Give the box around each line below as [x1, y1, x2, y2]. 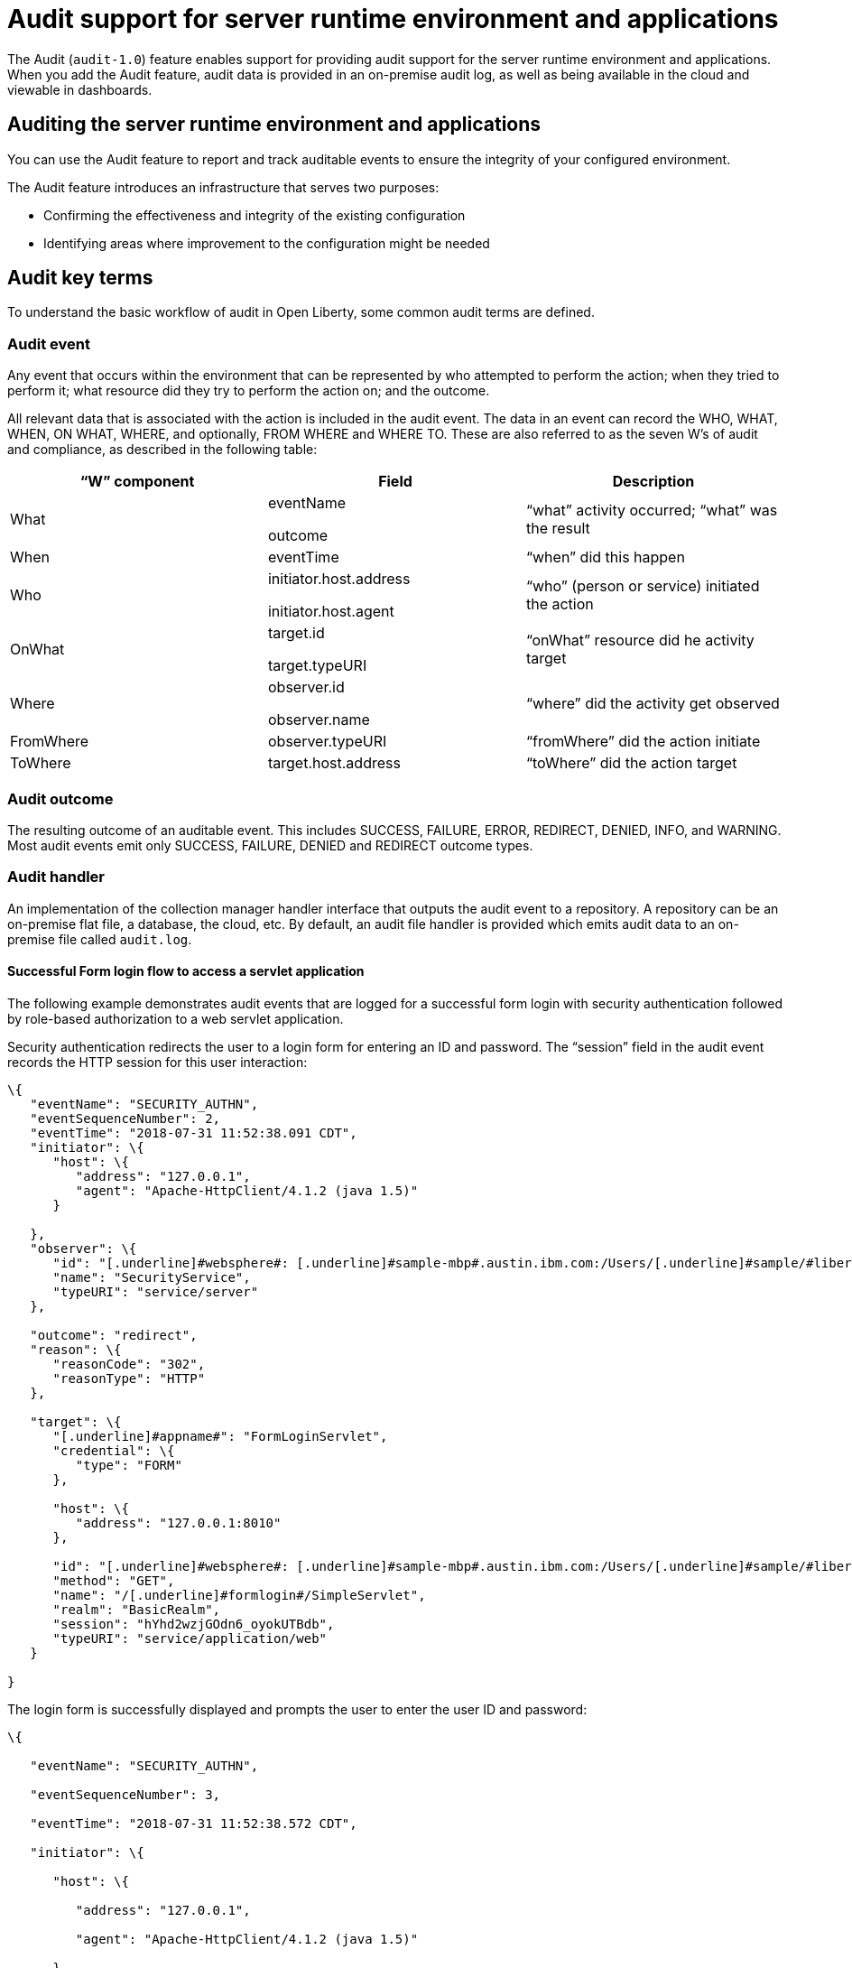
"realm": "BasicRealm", [52, 1601, 221, 1617]
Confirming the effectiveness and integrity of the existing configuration [43, 207, 466, 223]
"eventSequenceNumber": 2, [30, 1110, 221, 1126]
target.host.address [267, 754, 401, 773]
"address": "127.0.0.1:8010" [75, 1515, 282, 1530]
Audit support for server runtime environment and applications [7, 4, 779, 34]
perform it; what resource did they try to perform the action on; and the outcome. [7, 383, 490, 399]
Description [612, 472, 695, 491]
